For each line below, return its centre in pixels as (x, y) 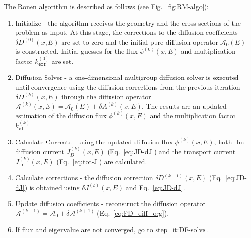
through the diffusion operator (106, 96)
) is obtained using (52, 187)
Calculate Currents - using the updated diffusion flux (94, 141)
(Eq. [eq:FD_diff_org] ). (133, 213)
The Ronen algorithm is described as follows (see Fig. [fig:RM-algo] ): (106, 6)
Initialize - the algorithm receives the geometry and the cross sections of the (128, 23)
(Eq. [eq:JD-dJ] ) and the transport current (171, 151)
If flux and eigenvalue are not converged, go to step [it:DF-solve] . (112, 229)
